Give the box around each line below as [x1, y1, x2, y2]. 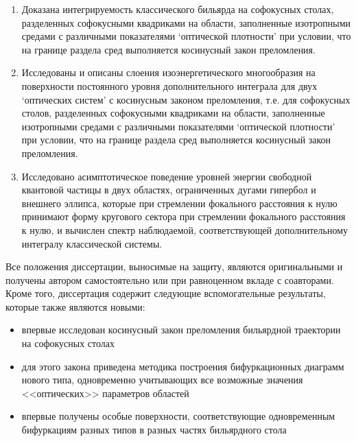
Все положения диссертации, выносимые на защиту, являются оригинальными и [5, 259, 343, 274]
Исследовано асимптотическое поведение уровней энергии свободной [21, 169, 312, 183]
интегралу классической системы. [21, 236, 163, 250]
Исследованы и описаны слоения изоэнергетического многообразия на [21, 65, 316, 80]
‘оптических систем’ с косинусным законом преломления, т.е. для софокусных [21, 92, 351, 106]
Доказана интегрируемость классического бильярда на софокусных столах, [21, 2, 334, 16]
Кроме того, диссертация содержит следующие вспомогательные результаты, [5, 286, 326, 300]
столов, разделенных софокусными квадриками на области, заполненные [21, 106, 325, 120]
